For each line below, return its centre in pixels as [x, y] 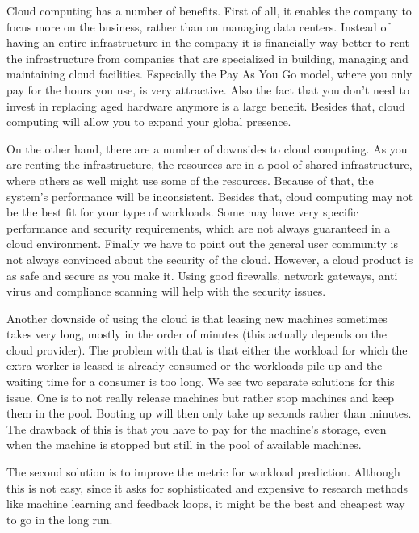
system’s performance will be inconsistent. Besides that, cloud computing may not [210, 196]
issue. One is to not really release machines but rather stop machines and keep [201, 397]
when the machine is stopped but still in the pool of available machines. [184, 445]
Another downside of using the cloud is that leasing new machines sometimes [197, 318]
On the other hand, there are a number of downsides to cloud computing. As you [207, 148]
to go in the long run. [60, 519]
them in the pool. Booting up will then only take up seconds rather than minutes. [209, 413]
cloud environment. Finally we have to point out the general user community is [203, 243]
